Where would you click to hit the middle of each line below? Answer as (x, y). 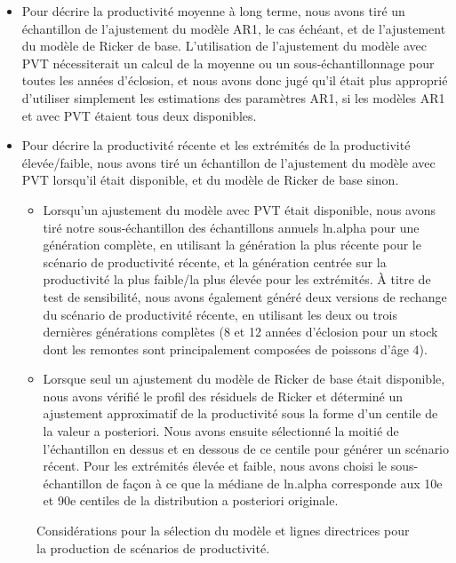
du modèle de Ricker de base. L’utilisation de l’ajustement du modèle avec (224, 46)
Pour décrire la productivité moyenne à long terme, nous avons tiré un (213, 11)
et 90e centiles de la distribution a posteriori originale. (191, 500)
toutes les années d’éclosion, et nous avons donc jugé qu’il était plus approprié (235, 80)
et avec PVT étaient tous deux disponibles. (139, 115)
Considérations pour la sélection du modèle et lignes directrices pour (223, 531)
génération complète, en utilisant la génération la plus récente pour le (232, 245)
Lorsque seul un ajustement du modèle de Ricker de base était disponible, (244, 379)
